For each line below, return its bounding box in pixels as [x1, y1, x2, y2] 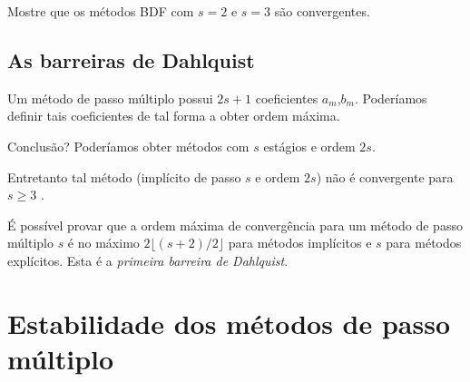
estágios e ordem [263, 136, 356, 155]
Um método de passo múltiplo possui [7, 88, 213, 107]
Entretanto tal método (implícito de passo [7, 167, 241, 186]
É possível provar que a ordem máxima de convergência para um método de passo [7, 215, 463, 234]
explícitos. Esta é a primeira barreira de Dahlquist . [7, 250, 289, 269]
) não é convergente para [316, 167, 454, 186]
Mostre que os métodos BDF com [7, 2, 194, 20]
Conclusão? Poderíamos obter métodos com [7, 136, 250, 155]
